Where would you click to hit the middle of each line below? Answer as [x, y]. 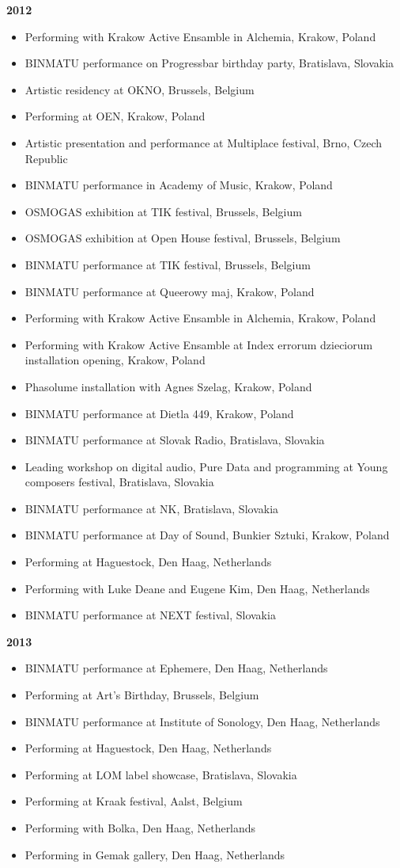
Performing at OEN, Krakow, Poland [115, 116]
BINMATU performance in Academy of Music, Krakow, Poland [179, 185]
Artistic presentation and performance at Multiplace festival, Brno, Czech [204, 142]
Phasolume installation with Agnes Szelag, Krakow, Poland [168, 386]
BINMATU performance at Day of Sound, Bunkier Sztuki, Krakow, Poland [207, 535]
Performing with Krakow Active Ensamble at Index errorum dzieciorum [199, 344]
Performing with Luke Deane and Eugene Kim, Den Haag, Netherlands [197, 588]
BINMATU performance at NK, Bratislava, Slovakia [152, 508]
